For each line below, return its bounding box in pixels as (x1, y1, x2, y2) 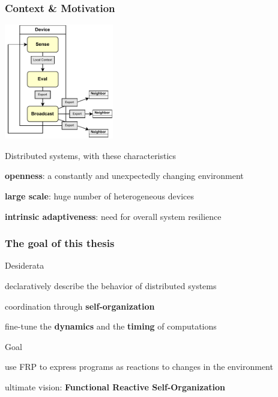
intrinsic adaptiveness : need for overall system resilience (5, 210, 222, 222)
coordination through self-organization (5, 299, 155, 312)
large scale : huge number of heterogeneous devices (5, 189, 195, 202)
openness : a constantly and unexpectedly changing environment (5, 169, 244, 182)
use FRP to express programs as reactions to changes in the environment (5, 360, 273, 373)
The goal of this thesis (5, 236, 115, 251)
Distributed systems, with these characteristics (5, 149, 177, 161)
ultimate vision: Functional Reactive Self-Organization (5, 380, 225, 393)
